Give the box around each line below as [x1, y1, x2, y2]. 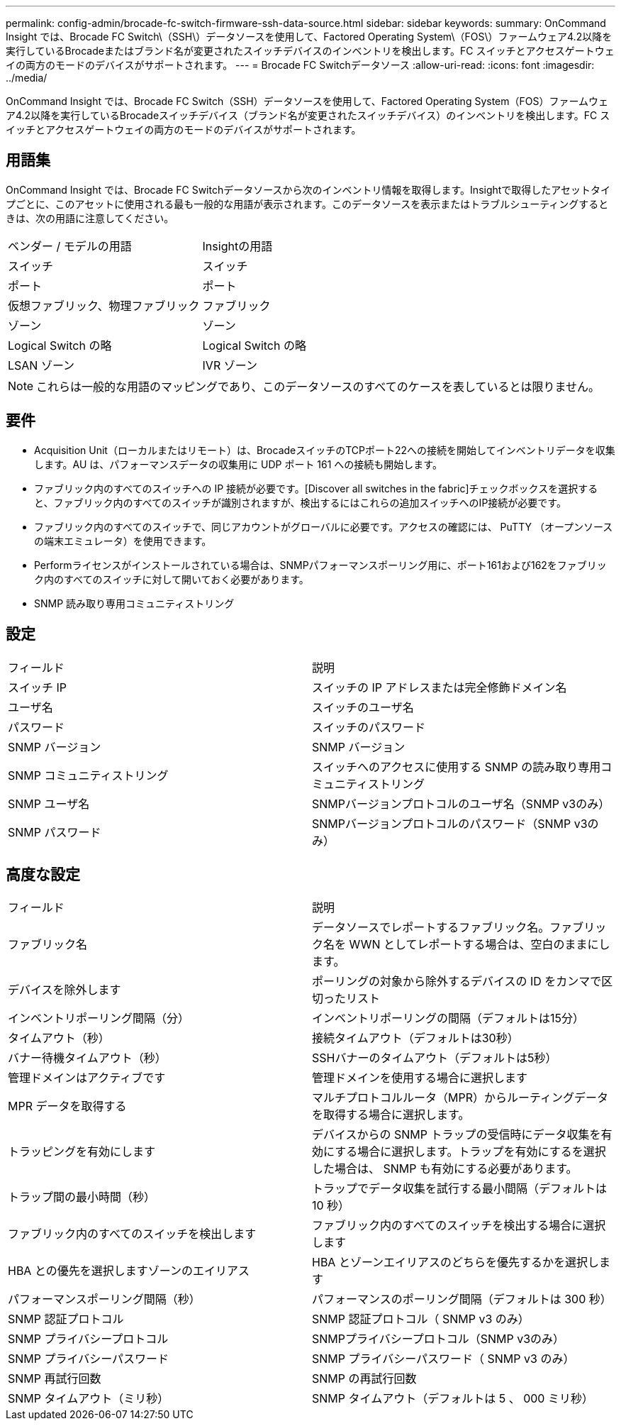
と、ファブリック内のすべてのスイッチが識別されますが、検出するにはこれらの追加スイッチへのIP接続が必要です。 [34, 496, 566, 509]
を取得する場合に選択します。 [312, 1107, 470, 1122]
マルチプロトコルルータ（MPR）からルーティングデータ [312, 1090, 609, 1105]
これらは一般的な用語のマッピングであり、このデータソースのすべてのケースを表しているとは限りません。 [36, 379, 600, 394]
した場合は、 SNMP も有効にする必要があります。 [312, 1161, 578, 1176]
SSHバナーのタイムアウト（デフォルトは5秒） [312, 1051, 557, 1066]
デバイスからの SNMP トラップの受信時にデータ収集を [312, 1127, 601, 1142]
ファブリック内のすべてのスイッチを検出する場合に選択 [312, 1218, 606, 1233]
